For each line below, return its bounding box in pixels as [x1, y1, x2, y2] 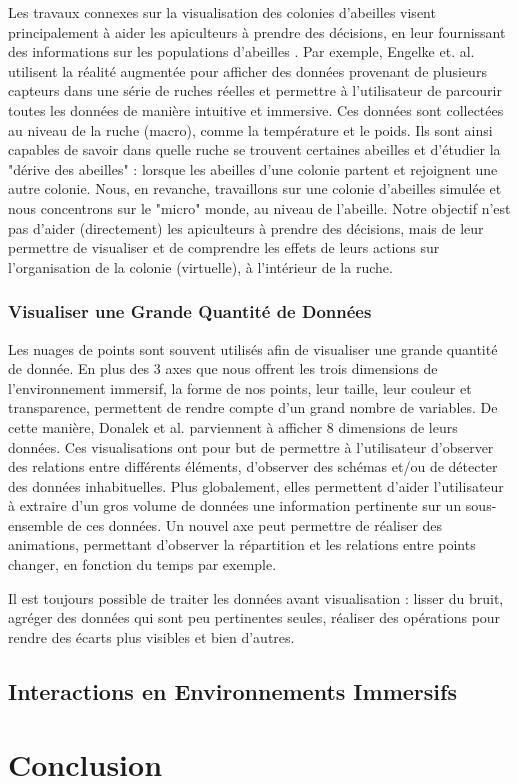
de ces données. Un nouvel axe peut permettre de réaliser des [67, 514, 443, 535]
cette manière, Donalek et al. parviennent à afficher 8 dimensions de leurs [8, 416, 458, 437]
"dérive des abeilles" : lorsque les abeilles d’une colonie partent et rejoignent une [8, 158, 498, 179]
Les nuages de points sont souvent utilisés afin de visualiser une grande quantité [8, 338, 498, 359]
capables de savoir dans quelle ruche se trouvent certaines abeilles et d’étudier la [8, 139, 501, 160]
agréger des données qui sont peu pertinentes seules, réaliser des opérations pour [8, 607, 501, 628]
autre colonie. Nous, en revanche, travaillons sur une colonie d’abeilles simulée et [8, 178, 502, 199]
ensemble [8, 514, 63, 535]
